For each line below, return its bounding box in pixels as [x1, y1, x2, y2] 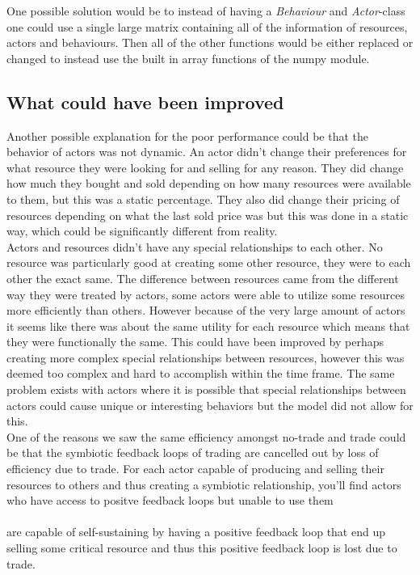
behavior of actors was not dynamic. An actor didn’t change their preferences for [6, 143, 407, 160]
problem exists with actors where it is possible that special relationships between [6, 381, 406, 398]
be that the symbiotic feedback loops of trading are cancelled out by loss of [6, 444, 379, 461]
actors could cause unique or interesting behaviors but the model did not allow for [6, 396, 414, 413]
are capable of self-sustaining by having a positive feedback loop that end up [6, 523, 385, 540]
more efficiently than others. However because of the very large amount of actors [6, 302, 405, 319]
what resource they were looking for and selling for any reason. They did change [6, 159, 404, 175]
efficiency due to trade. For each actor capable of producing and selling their [6, 460, 384, 477]
